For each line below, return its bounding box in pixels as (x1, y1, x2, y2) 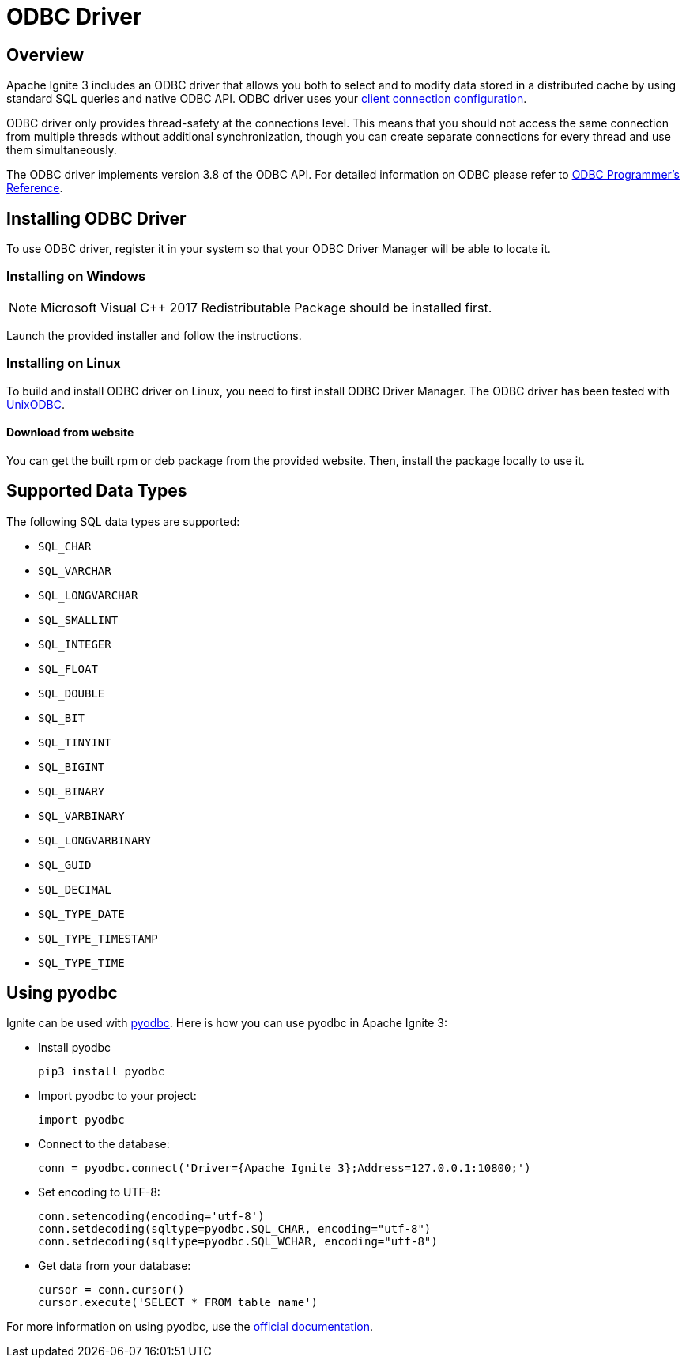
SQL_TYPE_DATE (38, 907, 125, 920)
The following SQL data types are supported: (6, 514, 240, 528)
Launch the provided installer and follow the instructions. (6, 328, 302, 342)
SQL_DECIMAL (38, 882, 111, 896)
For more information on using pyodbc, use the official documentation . (6, 1320, 374, 1334)
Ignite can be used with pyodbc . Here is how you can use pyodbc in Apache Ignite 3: (6, 1016, 448, 1030)
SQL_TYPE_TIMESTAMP (38, 931, 158, 945)
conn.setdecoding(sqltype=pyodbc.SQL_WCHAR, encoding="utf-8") (38, 1235, 438, 1249)
